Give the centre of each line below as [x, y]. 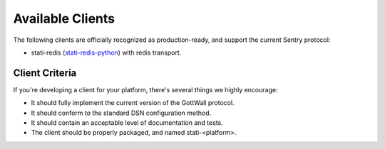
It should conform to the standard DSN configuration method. [121, 113]
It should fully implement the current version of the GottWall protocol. [133, 103]
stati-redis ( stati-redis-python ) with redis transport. [106, 53]
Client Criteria [45, 73]
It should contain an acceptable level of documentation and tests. [127, 123]
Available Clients [64, 18]
